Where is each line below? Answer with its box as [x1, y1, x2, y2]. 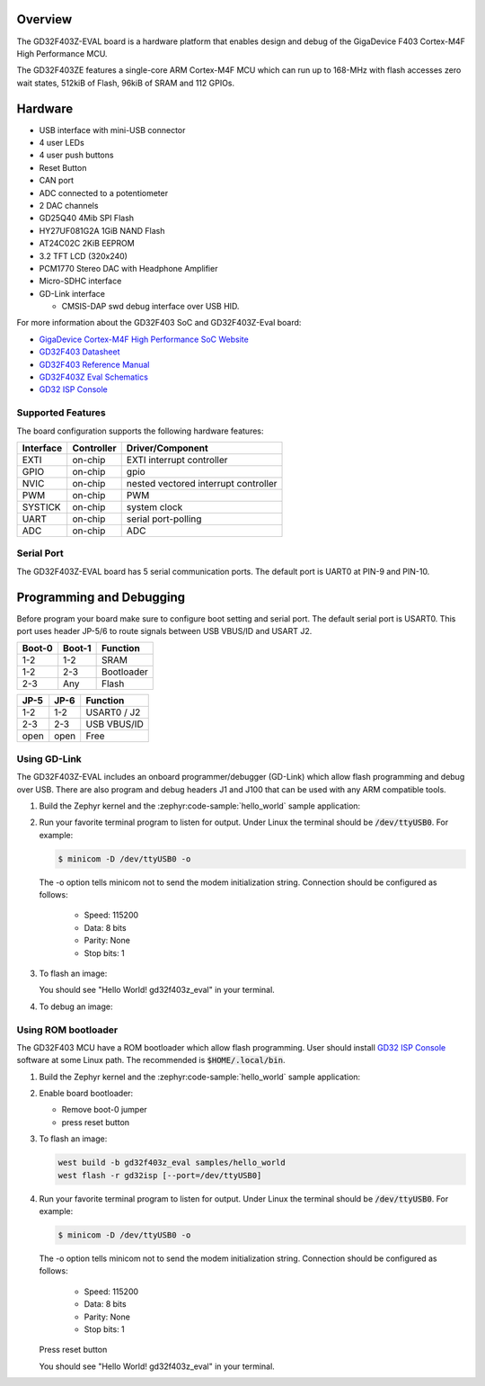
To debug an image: [39, 1001, 113, 1012]
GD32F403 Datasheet [39, 346, 120, 357]
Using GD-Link [16, 752, 83, 765]
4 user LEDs [39, 137, 84, 148]
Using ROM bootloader [16, 1024, 119, 1036]
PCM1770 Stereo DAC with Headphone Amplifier [39, 263, 218, 273]
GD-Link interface [39, 288, 105, 299]
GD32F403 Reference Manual [39, 359, 150, 370]
